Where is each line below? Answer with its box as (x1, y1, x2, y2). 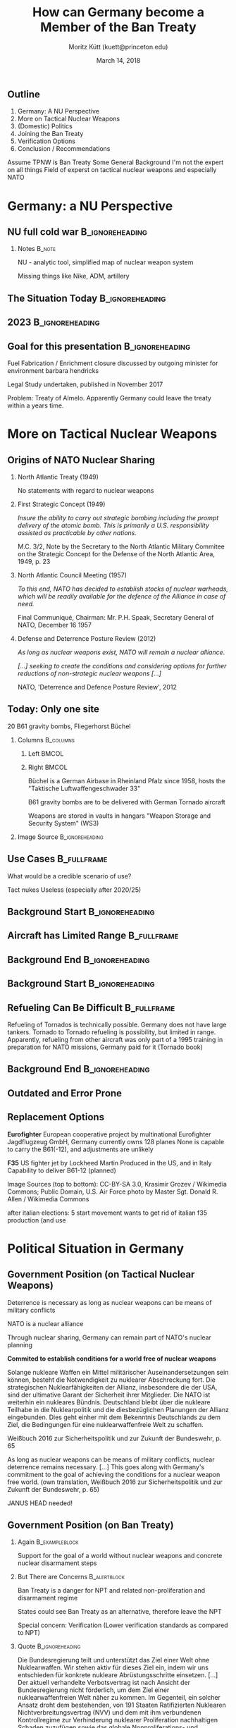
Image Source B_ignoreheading (17, 833, 104, 841)
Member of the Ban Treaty (39, 19, 197, 35)
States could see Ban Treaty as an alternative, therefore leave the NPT (17, 1607, 222, 1616)
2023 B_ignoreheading (7, 317, 100, 329)
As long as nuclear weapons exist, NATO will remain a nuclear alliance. (17, 648, 225, 656)
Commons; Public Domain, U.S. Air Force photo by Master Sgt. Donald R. (7, 1187, 218, 1196)
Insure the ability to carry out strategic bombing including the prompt (17, 513, 219, 522)
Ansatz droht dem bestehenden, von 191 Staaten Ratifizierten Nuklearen (17, 1701, 227, 1710)
